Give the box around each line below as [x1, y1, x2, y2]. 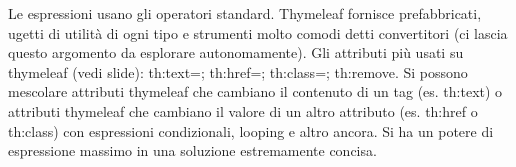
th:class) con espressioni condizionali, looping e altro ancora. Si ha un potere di [8, 120, 494, 141]
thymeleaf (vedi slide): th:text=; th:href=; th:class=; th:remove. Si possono [8, 61, 468, 82]
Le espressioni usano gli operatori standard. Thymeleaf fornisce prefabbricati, [8, 3, 482, 23]
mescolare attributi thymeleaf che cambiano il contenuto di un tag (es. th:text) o [8, 81, 503, 102]
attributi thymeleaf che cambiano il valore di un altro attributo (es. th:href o [8, 100, 478, 121]
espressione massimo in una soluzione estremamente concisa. [8, 140, 377, 161]
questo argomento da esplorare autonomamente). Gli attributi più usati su [8, 42, 464, 63]
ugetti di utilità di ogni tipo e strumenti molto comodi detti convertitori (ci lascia [8, 22, 508, 43]
